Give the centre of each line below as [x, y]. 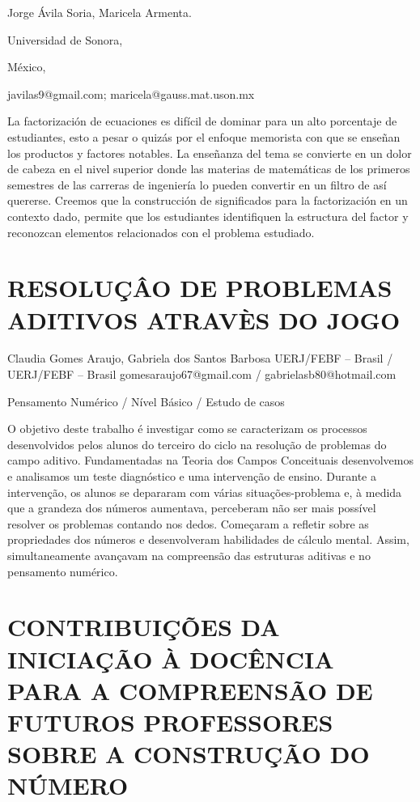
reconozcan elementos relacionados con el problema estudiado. [161, 232]
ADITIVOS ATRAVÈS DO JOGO [204, 319]
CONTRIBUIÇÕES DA [144, 627]
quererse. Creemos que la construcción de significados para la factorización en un [208, 200]
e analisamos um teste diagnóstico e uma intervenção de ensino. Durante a [192, 476]
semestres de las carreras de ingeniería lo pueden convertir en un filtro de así [197, 184]
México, [27, 67]
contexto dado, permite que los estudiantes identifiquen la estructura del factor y [208, 216]
